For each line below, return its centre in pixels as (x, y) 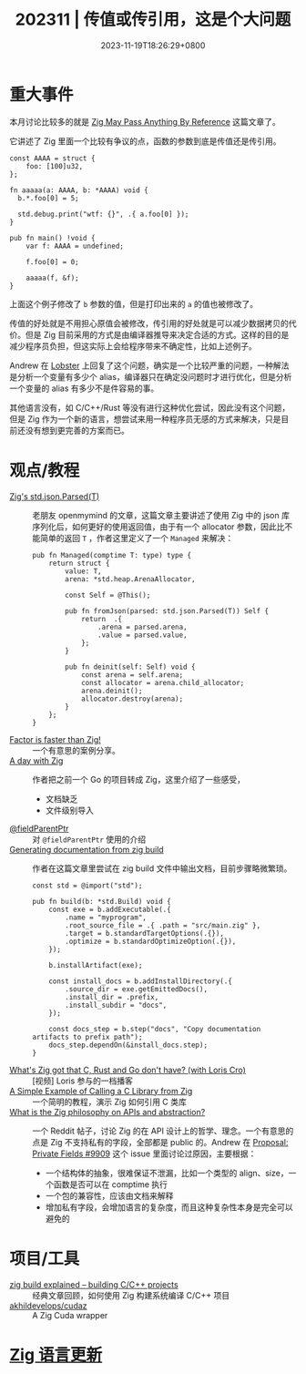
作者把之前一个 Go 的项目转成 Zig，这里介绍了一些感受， (139, 779)
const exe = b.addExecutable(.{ (110, 909)
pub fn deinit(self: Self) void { (130, 667)
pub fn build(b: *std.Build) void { (102, 901)
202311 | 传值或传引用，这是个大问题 (153, 20)
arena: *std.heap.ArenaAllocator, (130, 579)
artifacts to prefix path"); (87, 1037)
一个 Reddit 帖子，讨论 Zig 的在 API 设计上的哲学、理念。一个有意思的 (163, 1131)
